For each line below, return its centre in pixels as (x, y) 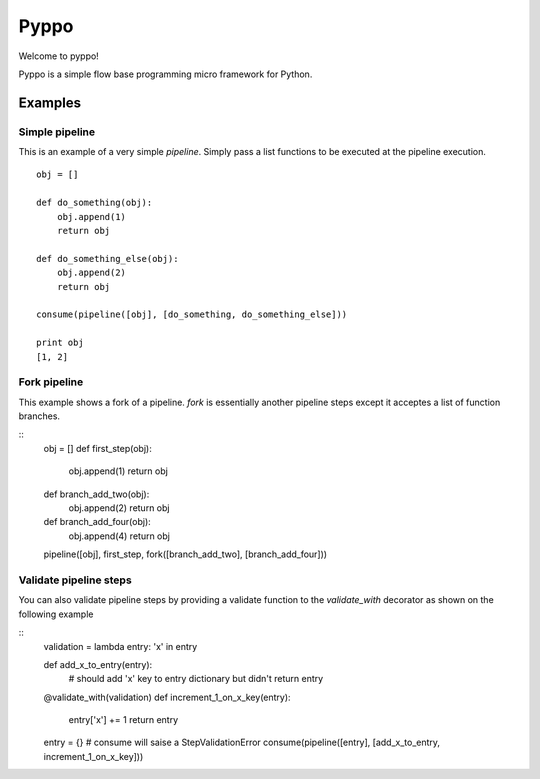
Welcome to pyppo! (58, 56)
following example (56, 614)
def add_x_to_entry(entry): (98, 664)
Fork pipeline (51, 382)
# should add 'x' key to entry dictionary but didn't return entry (196, 679)
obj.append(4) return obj (119, 536)
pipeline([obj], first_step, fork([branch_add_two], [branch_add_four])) (185, 554)
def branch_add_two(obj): (96, 494)
